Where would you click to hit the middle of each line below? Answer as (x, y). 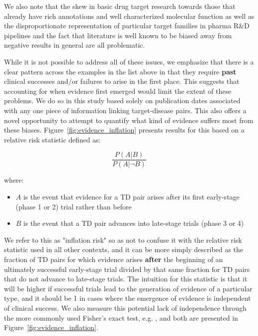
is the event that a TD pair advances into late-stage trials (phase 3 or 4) (134, 223)
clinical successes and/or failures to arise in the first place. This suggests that (122, 81)
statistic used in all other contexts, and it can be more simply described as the (124, 249)
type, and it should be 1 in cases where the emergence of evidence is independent (128, 298)
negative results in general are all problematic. (75, 45)
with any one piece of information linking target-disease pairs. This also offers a (125, 110)
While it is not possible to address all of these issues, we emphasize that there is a (129, 61)
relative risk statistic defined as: (52, 139)
